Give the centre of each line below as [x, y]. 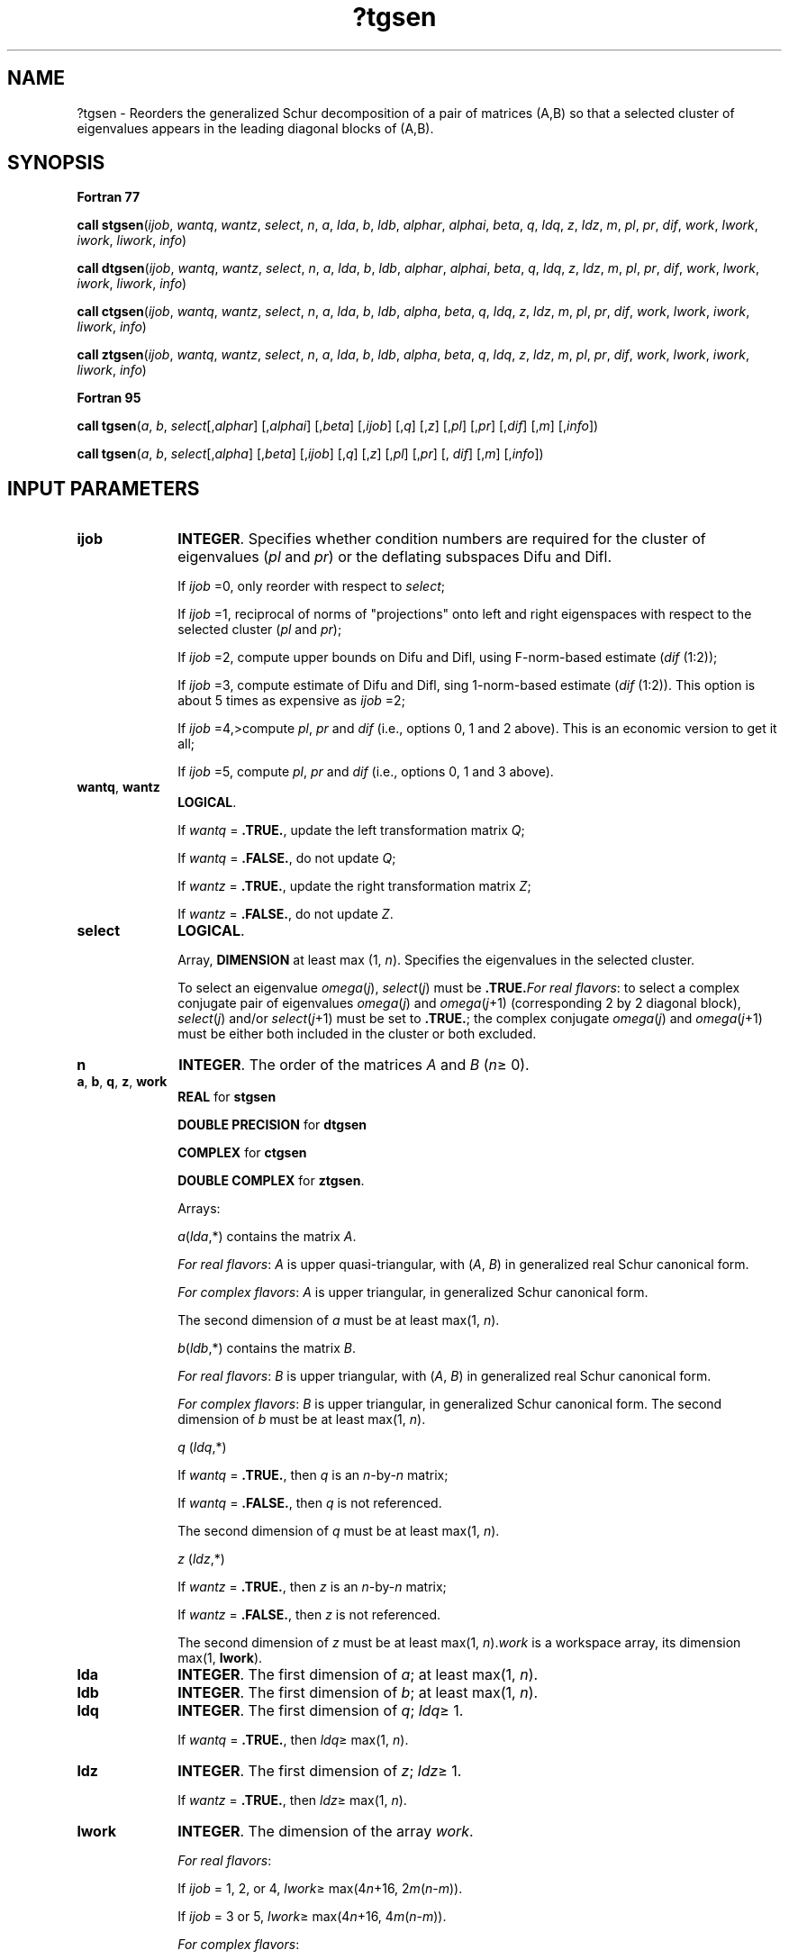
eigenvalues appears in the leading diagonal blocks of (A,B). [255, 128]
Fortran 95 [109, 398]
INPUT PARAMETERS [104, 488]
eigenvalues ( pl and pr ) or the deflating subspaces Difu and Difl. [394, 557]
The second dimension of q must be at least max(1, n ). [339, 1531]
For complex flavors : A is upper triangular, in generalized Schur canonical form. [413, 1292]
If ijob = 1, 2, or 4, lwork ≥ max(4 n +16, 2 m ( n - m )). [320, 1889]
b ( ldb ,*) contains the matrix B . [267, 1348]
